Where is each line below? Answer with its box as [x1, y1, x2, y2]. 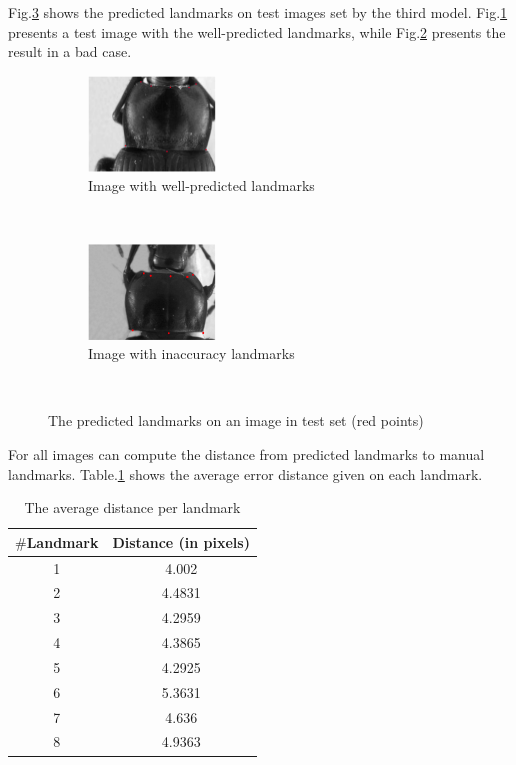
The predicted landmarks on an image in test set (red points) [48, 410, 424, 431]
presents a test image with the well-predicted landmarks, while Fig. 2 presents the [8, 21, 506, 42]
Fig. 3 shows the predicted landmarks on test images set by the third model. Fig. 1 [8, 2, 508, 22]
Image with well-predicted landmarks [88, 175, 315, 196]
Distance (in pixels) [112, 531, 250, 552]
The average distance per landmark [24, 497, 241, 518]
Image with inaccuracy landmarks [88, 343, 295, 364]
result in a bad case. [8, 41, 132, 62]
